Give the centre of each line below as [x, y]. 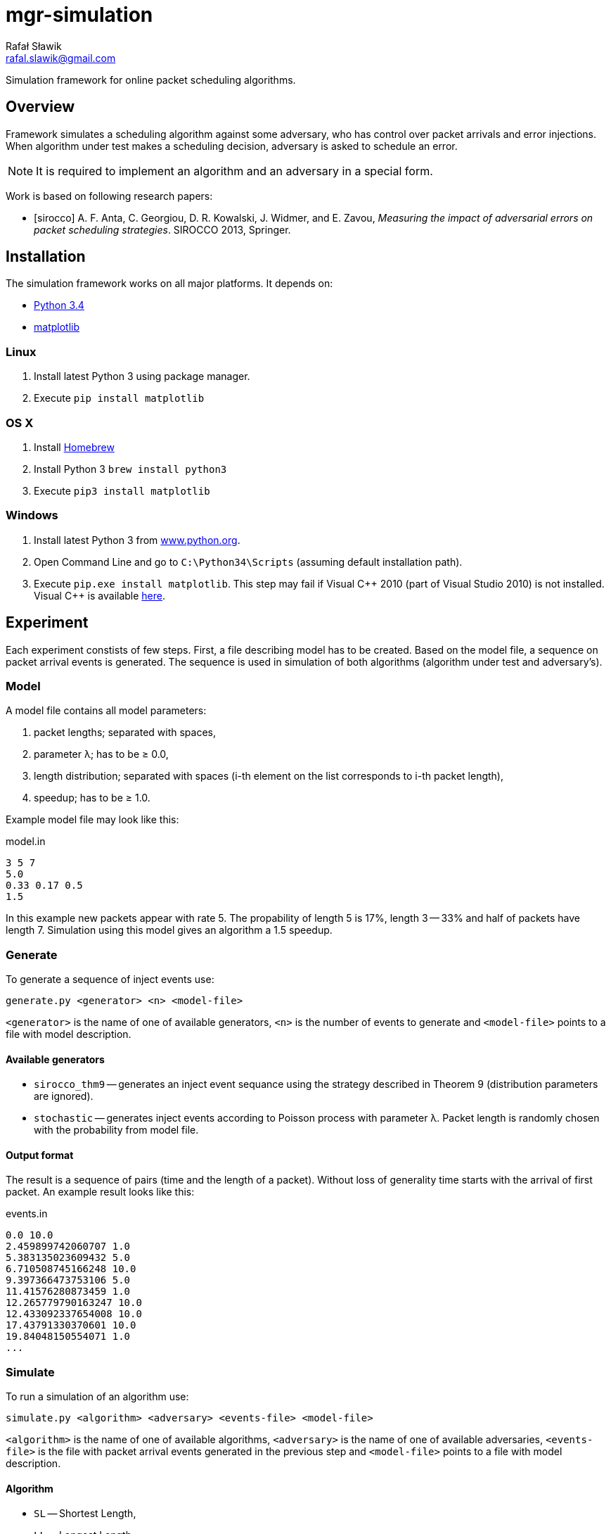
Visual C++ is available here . [100, 595]
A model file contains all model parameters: [106, 711]
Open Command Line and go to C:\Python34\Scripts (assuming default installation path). [248, 562]
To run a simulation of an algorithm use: [97, 1397]
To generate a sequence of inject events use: [110, 980]
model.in [26, 842]
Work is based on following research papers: [109, 196]
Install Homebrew [74, 447]
